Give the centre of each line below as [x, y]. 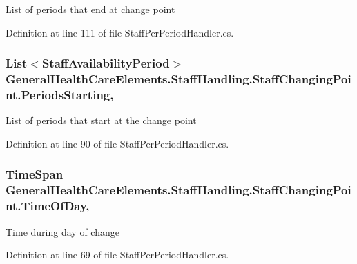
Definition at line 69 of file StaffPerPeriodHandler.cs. [117, 255]
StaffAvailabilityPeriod [106, 63]
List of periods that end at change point [90, 9]
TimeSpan [35, 174]
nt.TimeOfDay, [48, 206]
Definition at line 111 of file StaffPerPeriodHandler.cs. [120, 32]
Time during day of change [62, 231]
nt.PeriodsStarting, [60, 94]
